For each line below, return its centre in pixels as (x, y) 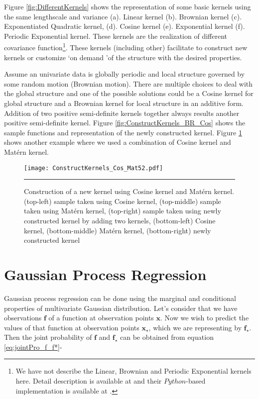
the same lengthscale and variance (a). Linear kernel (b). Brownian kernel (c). (123, 16)
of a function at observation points (101, 318)
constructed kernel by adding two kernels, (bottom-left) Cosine (120, 220)
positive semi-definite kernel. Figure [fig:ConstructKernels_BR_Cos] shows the (125, 123)
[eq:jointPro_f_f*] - (33, 347)
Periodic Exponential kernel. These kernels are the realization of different (116, 36)
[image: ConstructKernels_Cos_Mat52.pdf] (94, 168)
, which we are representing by (195, 327)
